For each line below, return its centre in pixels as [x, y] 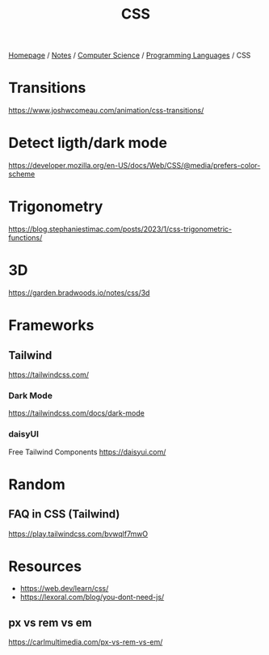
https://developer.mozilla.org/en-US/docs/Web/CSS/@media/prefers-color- [134, 166]
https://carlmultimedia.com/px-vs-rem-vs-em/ [86, 642]
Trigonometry [56, 207]
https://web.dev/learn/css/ [64, 589]
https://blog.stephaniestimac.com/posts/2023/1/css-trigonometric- [120, 229]
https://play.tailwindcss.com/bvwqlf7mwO [78, 534]
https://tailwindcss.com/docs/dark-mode [77, 413]
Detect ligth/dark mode [88, 143]
